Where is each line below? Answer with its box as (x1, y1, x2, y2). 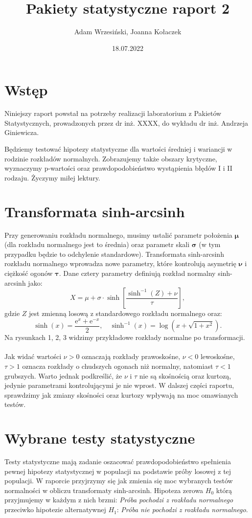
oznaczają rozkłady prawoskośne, (82, 351, 181, 361)
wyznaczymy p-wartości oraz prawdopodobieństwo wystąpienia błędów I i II (4, 163, 232, 173)
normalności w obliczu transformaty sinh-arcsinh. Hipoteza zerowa (4, 485, 204, 495)
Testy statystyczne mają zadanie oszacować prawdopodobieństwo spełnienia (4, 456, 231, 467)
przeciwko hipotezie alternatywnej (4, 504, 106, 515)
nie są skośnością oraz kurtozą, (139, 370, 231, 381)
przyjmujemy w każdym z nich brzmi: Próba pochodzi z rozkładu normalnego (4, 495, 233, 505)
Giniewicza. (4, 127, 39, 137)
